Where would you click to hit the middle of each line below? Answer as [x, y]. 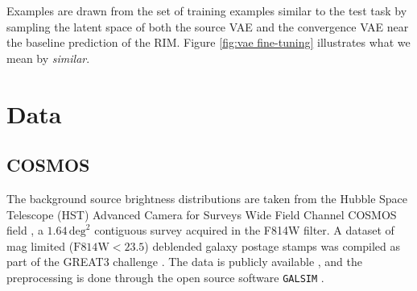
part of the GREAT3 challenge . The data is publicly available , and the [185, 262]
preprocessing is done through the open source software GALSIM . [165, 277]
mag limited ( [40, 245]
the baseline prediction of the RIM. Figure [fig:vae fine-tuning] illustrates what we [208, 42]
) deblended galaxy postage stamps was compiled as [272, 245]
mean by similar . [48, 58]
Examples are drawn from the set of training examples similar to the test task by [207, 10]
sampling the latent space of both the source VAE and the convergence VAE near [208, 26]
